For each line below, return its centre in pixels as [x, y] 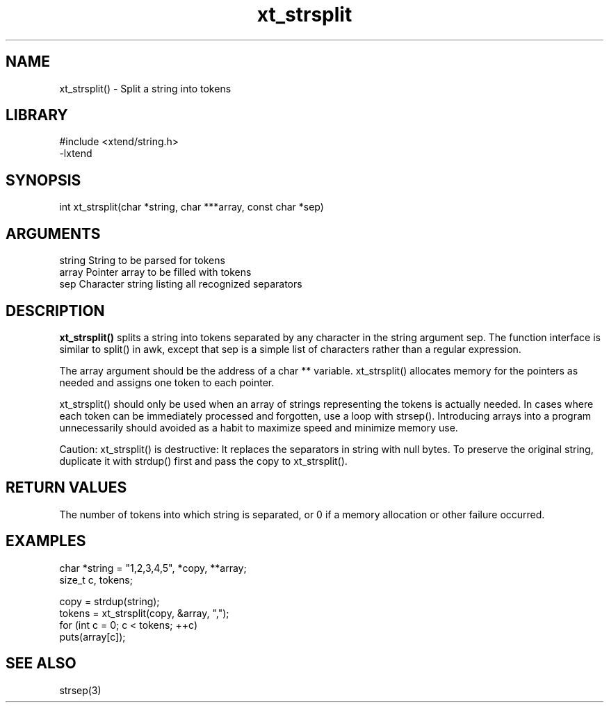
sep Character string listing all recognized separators [181, 284]
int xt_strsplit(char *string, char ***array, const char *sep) [192, 207]
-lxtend [76, 154]
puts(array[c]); [92, 636]
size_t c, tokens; [96, 579]
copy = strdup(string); [109, 601]
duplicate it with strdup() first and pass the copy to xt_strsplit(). [203, 461]
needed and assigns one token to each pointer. [167, 382]
